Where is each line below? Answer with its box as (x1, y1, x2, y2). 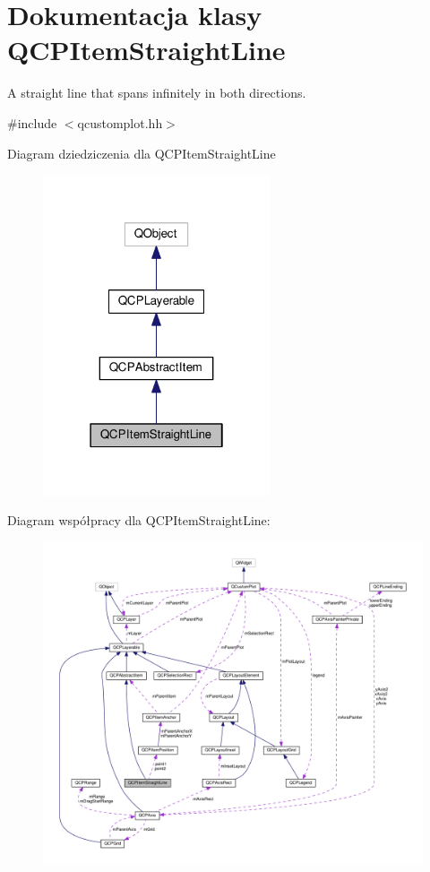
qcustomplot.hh (77, 113, 163, 132)
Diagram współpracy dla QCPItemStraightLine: (7, 511, 271, 530)
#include (7, 113, 57, 132)
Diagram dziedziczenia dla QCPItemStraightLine (7, 143, 276, 162)
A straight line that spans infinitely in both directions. (7, 83, 306, 102)
